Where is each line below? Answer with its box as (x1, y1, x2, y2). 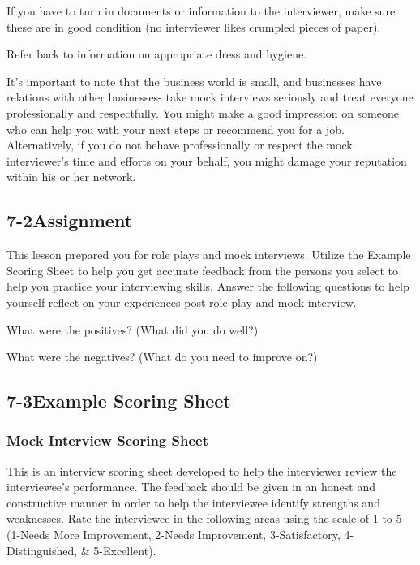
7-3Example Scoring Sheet (6, 388, 231, 413)
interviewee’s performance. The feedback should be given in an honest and (6, 478, 375, 495)
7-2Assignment (6, 208, 133, 233)
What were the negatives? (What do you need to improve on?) (6, 348, 318, 365)
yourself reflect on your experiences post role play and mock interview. (6, 293, 357, 310)
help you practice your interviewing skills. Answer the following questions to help (6, 278, 409, 295)
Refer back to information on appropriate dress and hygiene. (6, 45, 307, 63)
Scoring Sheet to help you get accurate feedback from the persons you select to (6, 261, 398, 278)
